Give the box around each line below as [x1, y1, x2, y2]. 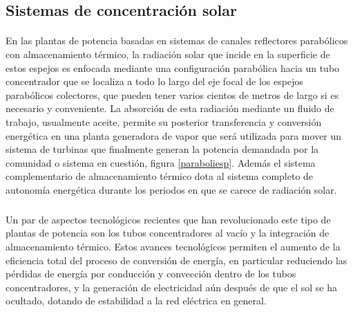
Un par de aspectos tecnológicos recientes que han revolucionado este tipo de [6, 212, 331, 226]
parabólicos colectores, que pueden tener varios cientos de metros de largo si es [6, 87, 339, 102]
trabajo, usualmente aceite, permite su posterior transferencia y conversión [6, 114, 322, 129]
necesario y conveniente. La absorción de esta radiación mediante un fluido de [6, 101, 334, 116]
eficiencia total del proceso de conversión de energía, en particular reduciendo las [6, 253, 347, 267]
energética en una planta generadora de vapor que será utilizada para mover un [6, 128, 342, 143]
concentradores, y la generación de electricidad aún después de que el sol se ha [6, 279, 337, 294]
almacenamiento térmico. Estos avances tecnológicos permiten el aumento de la [6, 239, 341, 254]
